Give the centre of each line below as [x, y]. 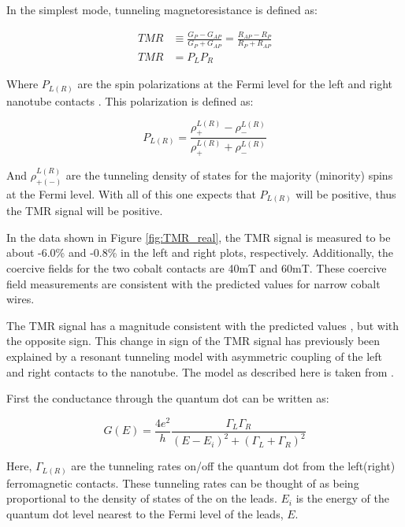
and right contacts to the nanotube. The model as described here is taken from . [201, 371]
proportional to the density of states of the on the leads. [142, 498]
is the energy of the [342, 498]
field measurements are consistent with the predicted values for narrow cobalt [193, 283]
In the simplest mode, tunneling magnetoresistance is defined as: [162, 9]
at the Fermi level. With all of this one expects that [131, 193]
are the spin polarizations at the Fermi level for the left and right [235, 84]
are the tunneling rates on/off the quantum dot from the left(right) [233, 466]
